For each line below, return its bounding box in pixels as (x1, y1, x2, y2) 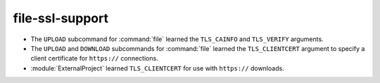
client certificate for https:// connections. (30, 54, 158, 63)
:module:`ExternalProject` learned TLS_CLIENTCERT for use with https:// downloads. (30, 63, 284, 73)
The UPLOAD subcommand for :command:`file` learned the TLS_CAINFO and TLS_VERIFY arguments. (30, 35, 324, 43)
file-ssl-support (13, 10, 109, 26)
